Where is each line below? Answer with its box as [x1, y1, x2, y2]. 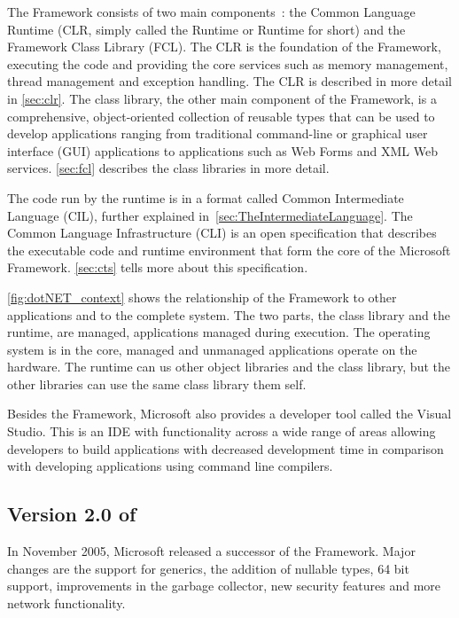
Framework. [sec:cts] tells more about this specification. [7, 258, 308, 277]
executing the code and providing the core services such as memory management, [7, 54, 448, 73]
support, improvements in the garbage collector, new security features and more [7, 576, 441, 595]
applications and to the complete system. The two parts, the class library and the [7, 305, 450, 324]
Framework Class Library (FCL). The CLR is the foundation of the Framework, [7, 37, 441, 56]
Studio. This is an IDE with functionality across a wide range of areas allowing [7, 422, 436, 441]
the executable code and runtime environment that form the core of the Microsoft [7, 240, 451, 259]
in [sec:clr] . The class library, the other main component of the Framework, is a [7, 89, 437, 107]
